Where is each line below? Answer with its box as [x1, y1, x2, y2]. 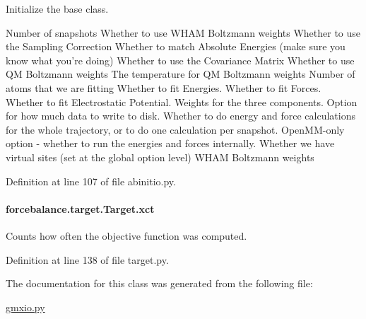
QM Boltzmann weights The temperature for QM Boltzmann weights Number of [6, 66, 355, 81]
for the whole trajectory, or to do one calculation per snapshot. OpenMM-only [6, 122, 345, 137]
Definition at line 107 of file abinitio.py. [6, 173, 176, 188]
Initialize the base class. [6, 1, 109, 16]
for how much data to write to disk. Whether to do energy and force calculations [6, 108, 356, 123]
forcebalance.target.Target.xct [6, 201, 155, 216]
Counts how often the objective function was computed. [6, 228, 247, 243]
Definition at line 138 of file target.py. [6, 252, 169, 267]
